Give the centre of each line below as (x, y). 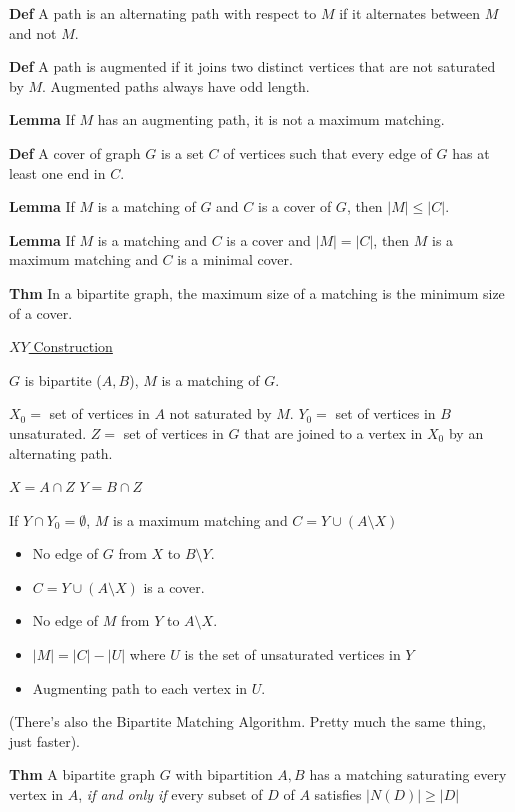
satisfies (338, 794)
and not (33, 32)
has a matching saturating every (408, 774)
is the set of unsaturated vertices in (292, 654)
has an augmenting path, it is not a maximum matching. (271, 119)
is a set (182, 152)
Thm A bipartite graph (82, 774)
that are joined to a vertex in (333, 432)
